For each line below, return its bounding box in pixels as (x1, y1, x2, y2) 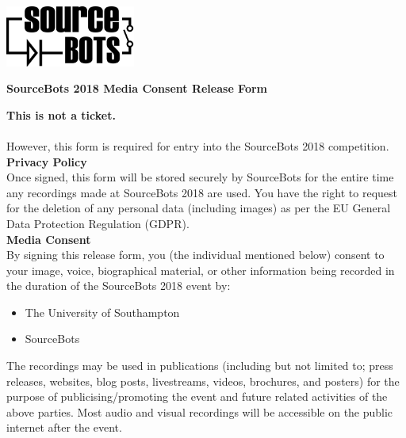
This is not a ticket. (6, 106, 116, 123)
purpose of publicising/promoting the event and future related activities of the (6, 388, 388, 405)
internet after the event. (6, 419, 122, 436)
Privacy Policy (6, 153, 87, 169)
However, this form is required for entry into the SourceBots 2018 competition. (6, 137, 389, 154)
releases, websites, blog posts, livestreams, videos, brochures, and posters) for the (6, 372, 400, 389)
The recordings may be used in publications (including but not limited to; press (6, 357, 393, 374)
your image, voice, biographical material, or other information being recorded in (6, 261, 395, 278)
